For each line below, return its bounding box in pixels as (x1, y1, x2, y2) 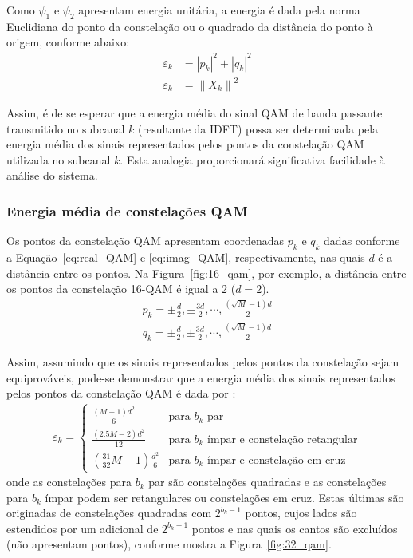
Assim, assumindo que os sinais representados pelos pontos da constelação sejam (6, 354, 399, 370)
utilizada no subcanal (6, 151, 111, 168)
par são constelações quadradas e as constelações (148, 473, 387, 490)
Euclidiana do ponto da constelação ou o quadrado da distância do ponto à (6, 18, 373, 34)
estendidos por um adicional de (6, 520, 159, 536)
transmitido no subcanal (6, 120, 125, 137)
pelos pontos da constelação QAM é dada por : (6, 385, 236, 402)
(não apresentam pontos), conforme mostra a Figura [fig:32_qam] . (6, 536, 332, 552)
